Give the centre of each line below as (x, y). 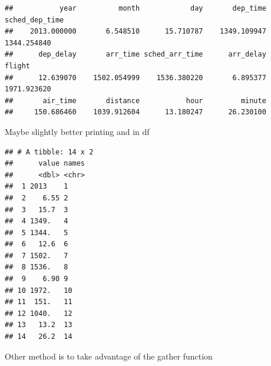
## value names (45, 164)
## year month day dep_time (135, 8)
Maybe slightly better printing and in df (77, 131)
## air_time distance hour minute (135, 100)
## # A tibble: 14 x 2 (49, 152)
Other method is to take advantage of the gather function (109, 356)
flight (17, 66)
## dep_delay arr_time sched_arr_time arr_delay (135, 55)
